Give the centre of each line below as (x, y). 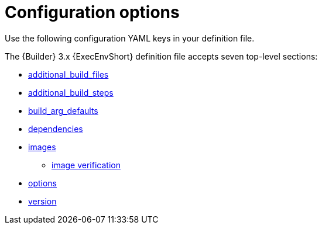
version (42, 201)
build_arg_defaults (63, 110)
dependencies (56, 129)
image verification (86, 165)
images (42, 147)
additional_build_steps (71, 92)
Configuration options (92, 12)
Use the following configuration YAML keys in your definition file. (130, 38)
